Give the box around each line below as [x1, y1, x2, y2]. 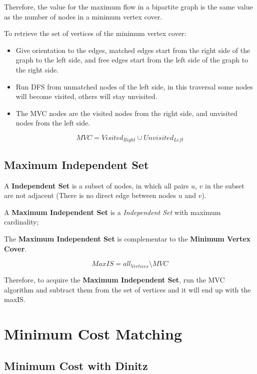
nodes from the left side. [15, 117, 90, 128]
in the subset [205, 180, 244, 190]
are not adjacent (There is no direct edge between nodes [4, 190, 176, 200]
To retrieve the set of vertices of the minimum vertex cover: [4, 28, 186, 38]
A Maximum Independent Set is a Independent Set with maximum [4, 206, 221, 217]
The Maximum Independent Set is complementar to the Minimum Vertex [4, 233, 251, 243]
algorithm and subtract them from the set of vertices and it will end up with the [4, 284, 251, 294]
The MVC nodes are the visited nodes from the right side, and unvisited [15, 107, 237, 118]
